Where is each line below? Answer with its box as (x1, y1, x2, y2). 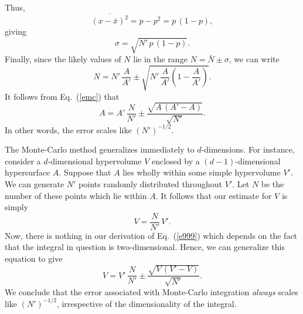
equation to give (5, 252, 63, 265)
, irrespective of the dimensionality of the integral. (56, 297, 237, 309)
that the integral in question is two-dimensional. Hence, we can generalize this (5, 241, 285, 253)
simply (5, 201, 29, 213)
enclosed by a (151, 154, 200, 167)
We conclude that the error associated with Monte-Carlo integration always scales (5, 285, 298, 298)
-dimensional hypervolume (47, 154, 142, 167)
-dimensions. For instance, (201, 143, 295, 156)
